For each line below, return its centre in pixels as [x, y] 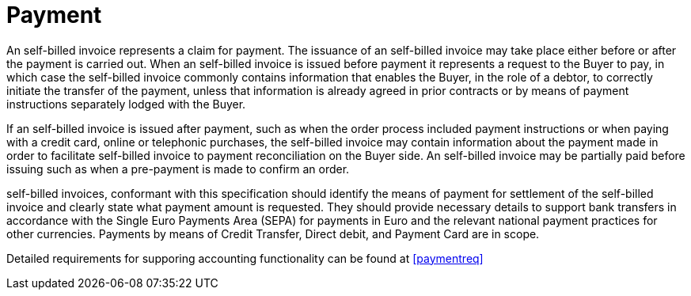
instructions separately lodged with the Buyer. [126, 104]
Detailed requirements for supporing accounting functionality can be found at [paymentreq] [245, 258]
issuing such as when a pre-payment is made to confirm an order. [178, 169]
